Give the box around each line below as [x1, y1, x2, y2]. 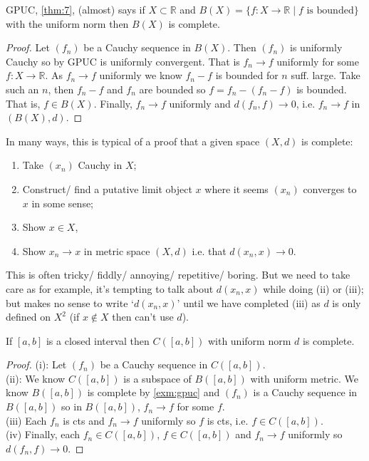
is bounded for [215, 68, 279, 83]
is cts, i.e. [207, 413, 249, 428]
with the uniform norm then [6, 16, 129, 31]
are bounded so [139, 81, 206, 96]
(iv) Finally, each [6, 427, 80, 442]
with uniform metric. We [250, 371, 358, 385]
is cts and [63, 413, 105, 428]
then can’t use [112, 309, 174, 324]
